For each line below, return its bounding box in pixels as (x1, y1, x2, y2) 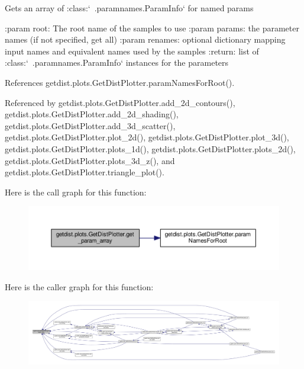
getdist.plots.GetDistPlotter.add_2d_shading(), (5, 108, 179, 120)
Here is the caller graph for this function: (5, 280, 154, 293)
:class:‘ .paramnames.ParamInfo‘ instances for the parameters (5, 56, 229, 69)
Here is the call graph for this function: (5, 185, 147, 198)
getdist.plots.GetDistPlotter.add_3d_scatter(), (5, 119, 176, 131)
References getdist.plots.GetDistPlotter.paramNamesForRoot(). (5, 76, 235, 88)
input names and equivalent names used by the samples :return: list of (5, 44, 259, 57)
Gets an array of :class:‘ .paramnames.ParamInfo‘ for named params (5, 2, 254, 14)
